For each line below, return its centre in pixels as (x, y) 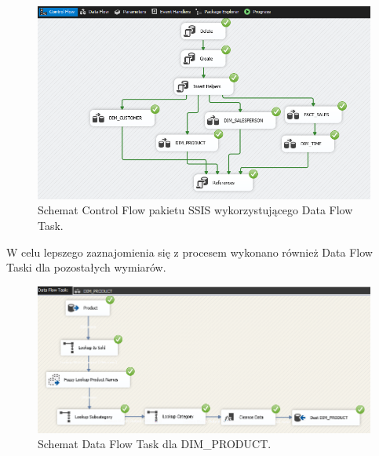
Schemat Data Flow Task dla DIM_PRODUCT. (155, 444)
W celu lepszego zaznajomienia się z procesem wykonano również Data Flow (189, 252)
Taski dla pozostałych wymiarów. (86, 267)
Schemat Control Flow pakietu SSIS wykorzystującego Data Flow (195, 210)
